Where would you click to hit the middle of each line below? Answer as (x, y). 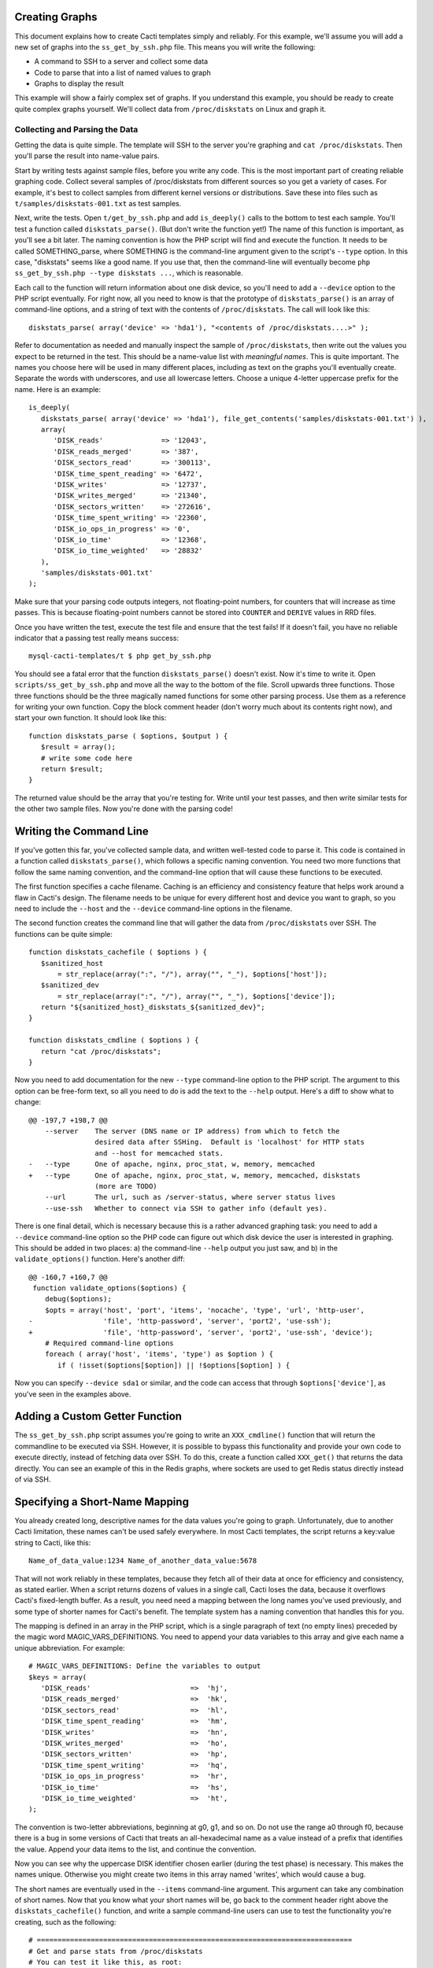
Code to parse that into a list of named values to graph (123, 72)
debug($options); (78, 1299)
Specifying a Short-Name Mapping (102, 1502)
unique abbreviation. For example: (70, 1648)
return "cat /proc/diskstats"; (101, 1051)
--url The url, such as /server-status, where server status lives (190, 1197)
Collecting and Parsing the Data (76, 129)
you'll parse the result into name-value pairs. (87, 156)
